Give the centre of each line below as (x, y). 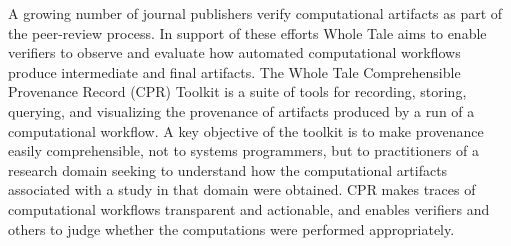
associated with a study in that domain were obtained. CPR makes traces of (242, 189)
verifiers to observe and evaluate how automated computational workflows (234, 52)
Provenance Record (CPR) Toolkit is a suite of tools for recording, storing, (237, 91)
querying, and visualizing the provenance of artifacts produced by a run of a (241, 110)
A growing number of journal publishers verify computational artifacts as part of (255, 13)
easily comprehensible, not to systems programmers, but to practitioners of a (243, 150)
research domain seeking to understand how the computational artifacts (228, 169)
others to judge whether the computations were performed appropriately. (231, 228)
